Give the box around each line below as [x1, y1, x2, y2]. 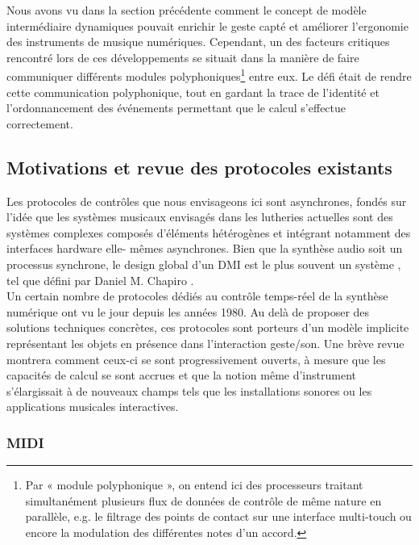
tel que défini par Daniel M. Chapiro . [6, 271, 194, 288]
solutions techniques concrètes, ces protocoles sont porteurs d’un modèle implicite [6, 319, 409, 336]
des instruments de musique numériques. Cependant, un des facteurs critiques [6, 33, 390, 50]
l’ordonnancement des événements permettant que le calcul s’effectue [6, 99, 346, 116]
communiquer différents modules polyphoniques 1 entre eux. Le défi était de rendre [6, 65, 412, 85]
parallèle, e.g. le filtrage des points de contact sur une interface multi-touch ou [25, 508, 412, 525]
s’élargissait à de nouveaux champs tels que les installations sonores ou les [6, 382, 372, 399]
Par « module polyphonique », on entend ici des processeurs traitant [25, 476, 363, 493]
